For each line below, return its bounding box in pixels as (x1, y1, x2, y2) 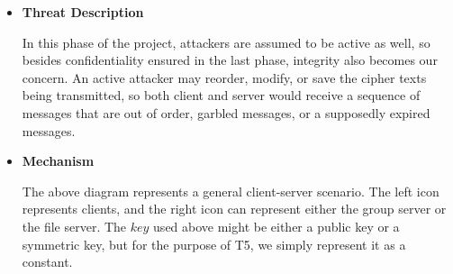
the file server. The (22, 216, 127, 235)
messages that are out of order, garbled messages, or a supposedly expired (22, 103, 430, 122)
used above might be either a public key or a (153, 216, 400, 235)
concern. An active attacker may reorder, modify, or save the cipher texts (22, 68, 427, 87)
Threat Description (22, 3, 144, 21)
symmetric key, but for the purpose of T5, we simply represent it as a (22, 234, 406, 253)
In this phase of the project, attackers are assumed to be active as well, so (22, 32, 430, 51)
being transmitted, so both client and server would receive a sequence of (22, 86, 421, 105)
